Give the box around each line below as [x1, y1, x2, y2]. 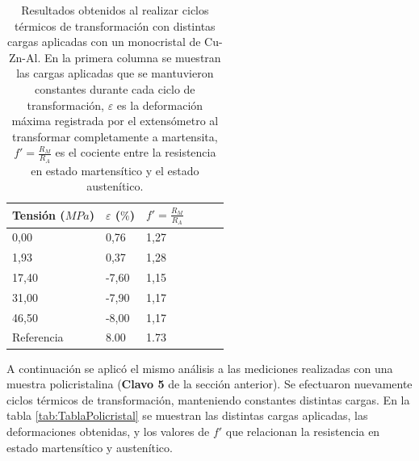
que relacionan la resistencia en [225, 422, 380, 439]
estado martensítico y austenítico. [6, 438, 173, 455]
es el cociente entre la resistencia [55, 144, 216, 161]
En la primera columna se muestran [44, 48, 221, 65]
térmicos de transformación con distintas [15, 17, 216, 34]
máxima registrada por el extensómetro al [11, 112, 219, 129]
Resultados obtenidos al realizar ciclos [21, 2, 209, 18]
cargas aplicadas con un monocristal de [6, 33, 201, 50]
